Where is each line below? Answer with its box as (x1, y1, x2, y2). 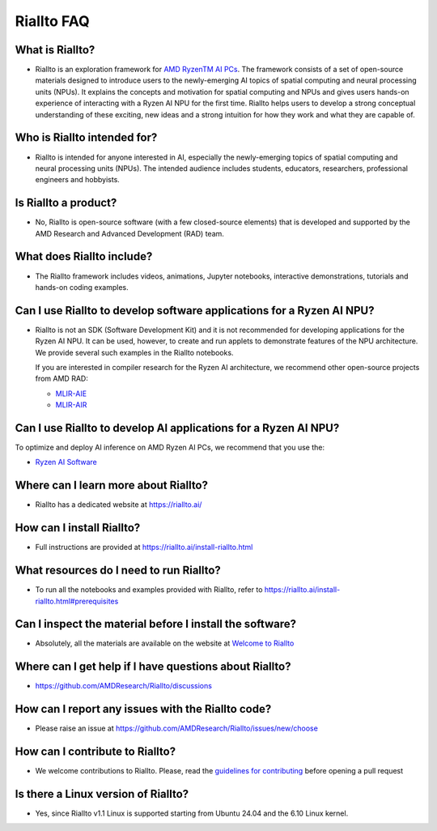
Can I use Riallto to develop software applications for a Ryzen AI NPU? (15, 304, 375, 317)
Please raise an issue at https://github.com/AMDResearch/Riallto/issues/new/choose (35, 723, 319, 733)
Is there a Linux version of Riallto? (15, 787, 189, 801)
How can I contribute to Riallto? (15, 745, 176, 759)
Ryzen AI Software (35, 458, 97, 467)
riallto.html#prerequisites (35, 596, 119, 606)
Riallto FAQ (15, 12, 90, 30)
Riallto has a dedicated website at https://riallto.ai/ (35, 500, 202, 509)
